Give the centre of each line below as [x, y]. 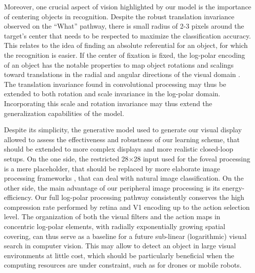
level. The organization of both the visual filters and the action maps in [112, 216]
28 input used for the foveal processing [192, 158]
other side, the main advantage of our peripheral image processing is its [112, 187]
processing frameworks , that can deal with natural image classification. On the [124, 178]
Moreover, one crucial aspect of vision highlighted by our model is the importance [128, 6]
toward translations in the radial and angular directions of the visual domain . [122, 74]
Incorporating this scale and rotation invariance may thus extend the [108, 103]
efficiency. [18, 197]
